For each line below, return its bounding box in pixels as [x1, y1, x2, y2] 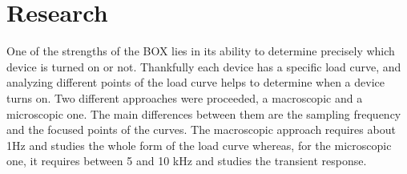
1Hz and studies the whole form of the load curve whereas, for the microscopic [6, 136, 392, 153]
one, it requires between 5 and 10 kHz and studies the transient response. [6, 152, 367, 169]
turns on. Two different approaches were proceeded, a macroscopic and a [6, 89, 363, 106]
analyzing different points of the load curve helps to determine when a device [6, 74, 385, 91]
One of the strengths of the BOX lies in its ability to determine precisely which [6, 42, 395, 59]
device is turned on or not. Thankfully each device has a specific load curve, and [6, 58, 401, 75]
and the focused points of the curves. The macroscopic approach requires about [6, 121, 396, 138]
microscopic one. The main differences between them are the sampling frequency [6, 105, 401, 122]
